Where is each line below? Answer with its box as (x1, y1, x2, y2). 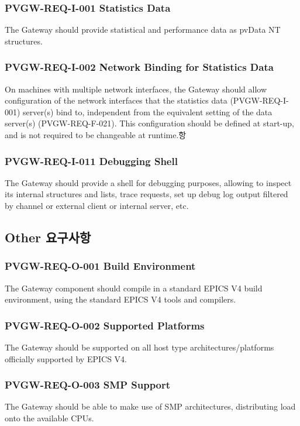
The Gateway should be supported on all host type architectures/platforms (5, 341, 274, 353)
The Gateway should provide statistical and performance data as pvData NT (5, 23, 281, 36)
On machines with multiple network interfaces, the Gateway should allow (5, 83, 267, 95)
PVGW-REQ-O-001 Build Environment (5, 259, 196, 273)
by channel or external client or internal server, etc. (5, 200, 189, 211)
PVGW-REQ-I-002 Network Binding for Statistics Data (5, 60, 274, 74)
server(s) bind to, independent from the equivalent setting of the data (23, 105, 273, 118)
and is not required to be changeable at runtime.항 (5, 129, 187, 140)
